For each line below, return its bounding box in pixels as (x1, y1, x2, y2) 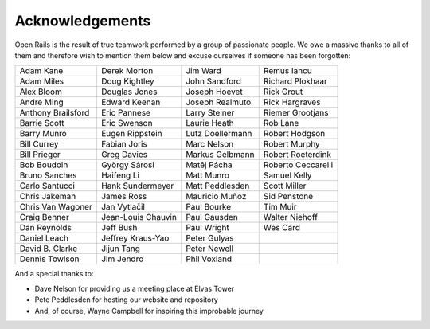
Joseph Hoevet (186, 86, 243, 97)
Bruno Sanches (19, 170, 77, 181)
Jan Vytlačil (100, 202, 145, 213)
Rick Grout (263, 86, 303, 97)
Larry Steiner (186, 108, 235, 119)
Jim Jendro (100, 253, 144, 264)
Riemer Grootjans (263, 108, 330, 119)
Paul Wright (186, 222, 230, 233)
